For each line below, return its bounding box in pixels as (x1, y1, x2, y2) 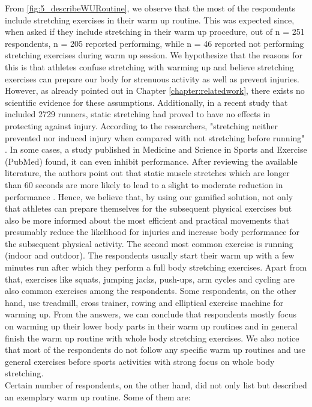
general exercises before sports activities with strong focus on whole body (5, 355, 275, 367)
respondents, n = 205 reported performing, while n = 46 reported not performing (5, 37, 304, 49)
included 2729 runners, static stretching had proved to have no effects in (5, 108, 271, 120)
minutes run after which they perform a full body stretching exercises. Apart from (5, 261, 307, 274)
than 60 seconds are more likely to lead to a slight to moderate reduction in (5, 178, 283, 191)
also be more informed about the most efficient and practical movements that (5, 213, 289, 226)
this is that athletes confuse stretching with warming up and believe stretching (5, 60, 294, 73)
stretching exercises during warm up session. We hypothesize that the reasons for (5, 49, 302, 61)
